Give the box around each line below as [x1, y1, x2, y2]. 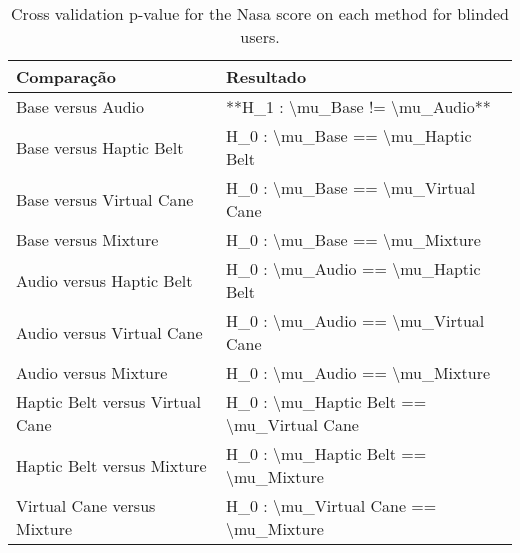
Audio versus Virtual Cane [16, 320, 203, 344]
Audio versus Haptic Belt [16, 268, 193, 292]
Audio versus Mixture [16, 361, 168, 384]
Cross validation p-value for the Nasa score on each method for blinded [11, 2, 509, 25]
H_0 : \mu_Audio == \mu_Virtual [225, 309, 485, 332]
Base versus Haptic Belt [16, 135, 184, 159]
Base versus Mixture [16, 228, 159, 251]
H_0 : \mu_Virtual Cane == [225, 494, 437, 517]
